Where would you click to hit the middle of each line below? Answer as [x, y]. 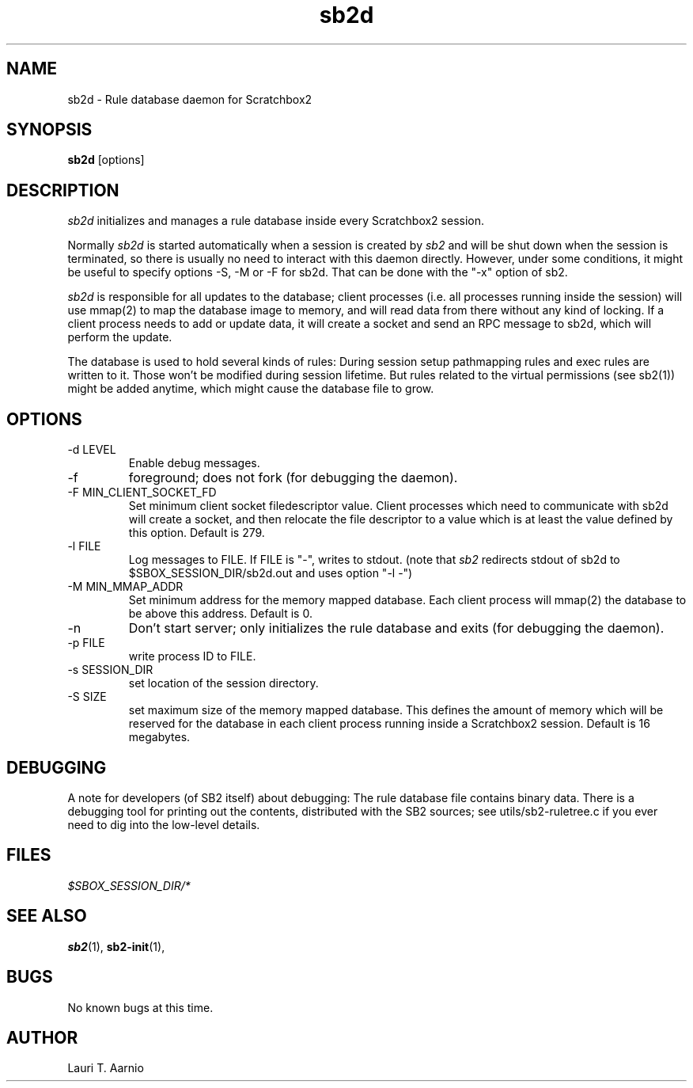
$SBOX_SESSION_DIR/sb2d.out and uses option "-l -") [271, 573]
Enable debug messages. [194, 463]
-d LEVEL [92, 450]
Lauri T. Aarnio [106, 1068]
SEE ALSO [47, 916]
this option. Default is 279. [197, 533]
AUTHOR [42, 1037]
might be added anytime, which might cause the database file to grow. [251, 389]
